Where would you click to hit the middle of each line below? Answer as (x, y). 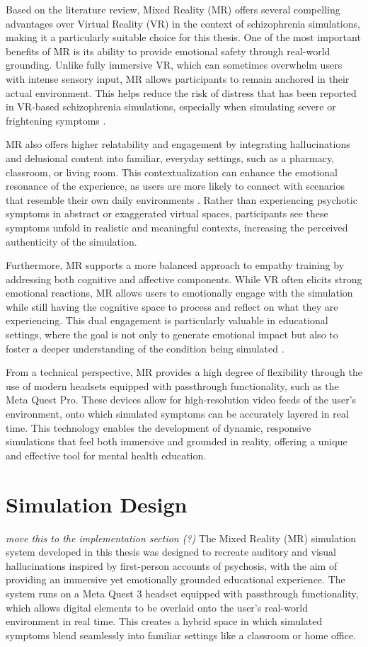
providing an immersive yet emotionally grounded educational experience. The (176, 579)
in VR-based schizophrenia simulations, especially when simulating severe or (171, 107)
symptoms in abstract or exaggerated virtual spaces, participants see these (167, 213)
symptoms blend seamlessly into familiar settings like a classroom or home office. (181, 635)
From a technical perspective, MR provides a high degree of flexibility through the (184, 372)
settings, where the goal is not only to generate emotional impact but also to (172, 334)
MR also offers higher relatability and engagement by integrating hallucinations (178, 144)
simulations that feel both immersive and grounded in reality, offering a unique (177, 441)
